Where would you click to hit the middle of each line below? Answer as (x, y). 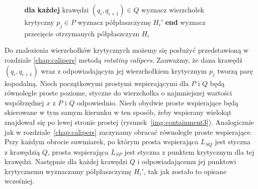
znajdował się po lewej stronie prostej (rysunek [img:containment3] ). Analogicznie (129, 122)
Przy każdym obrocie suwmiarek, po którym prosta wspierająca (101, 142)
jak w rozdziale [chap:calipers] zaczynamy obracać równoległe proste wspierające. (129, 132)
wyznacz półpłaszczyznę (114, 22)
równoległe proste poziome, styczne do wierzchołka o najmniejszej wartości (118, 93)
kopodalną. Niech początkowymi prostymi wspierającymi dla (97, 83)
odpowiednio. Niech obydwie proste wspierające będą (158, 102)
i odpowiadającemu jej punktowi (187, 161)
